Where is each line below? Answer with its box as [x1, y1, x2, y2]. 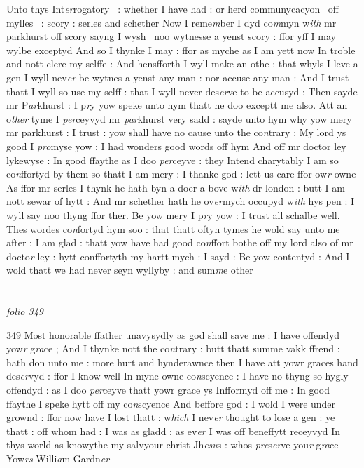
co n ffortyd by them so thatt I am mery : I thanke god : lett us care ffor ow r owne [6, 166, 356, 181]
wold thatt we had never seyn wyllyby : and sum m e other [6, 262, 253, 277]
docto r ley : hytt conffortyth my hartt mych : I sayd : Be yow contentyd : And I [6, 248, 350, 263]
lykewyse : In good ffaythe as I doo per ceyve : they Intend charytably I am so [6, 152, 339, 167]
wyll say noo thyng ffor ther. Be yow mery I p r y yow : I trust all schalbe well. [6, 207, 340, 222]
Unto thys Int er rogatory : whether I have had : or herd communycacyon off [6, 1, 339, 15]
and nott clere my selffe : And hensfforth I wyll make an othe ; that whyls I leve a [6, 56, 358, 71]
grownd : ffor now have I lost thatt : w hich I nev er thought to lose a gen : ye [6, 410, 335, 424]
